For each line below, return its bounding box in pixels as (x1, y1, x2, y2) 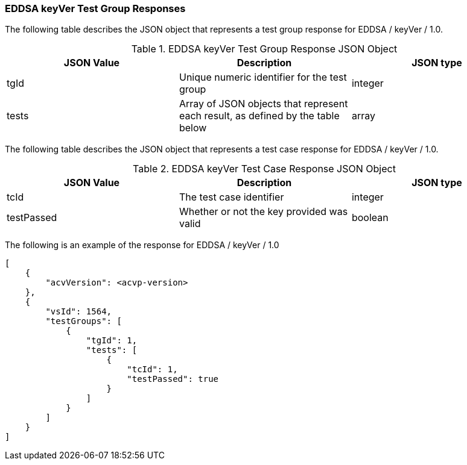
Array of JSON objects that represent (179, 98, 348, 110)
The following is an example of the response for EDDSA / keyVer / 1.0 (5, 240, 279, 251)
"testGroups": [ (45, 316, 122, 326)
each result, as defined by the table (179, 110, 340, 122)
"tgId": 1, (86, 335, 138, 346)
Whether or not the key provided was (179, 205, 348, 218)
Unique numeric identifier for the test (179, 71, 347, 84)
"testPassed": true (127, 374, 219, 384)
